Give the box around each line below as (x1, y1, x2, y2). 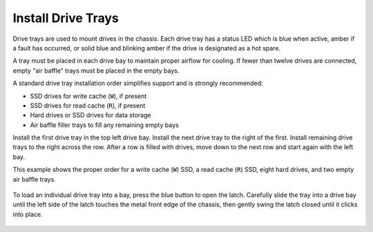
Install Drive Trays (12, 10, 119, 26)
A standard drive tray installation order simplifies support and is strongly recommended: (12, 79, 263, 88)
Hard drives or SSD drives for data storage (30, 111, 151, 119)
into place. (12, 210, 43, 218)
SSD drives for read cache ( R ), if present (30, 101, 146, 110)
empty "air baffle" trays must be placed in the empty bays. (12, 66, 180, 75)
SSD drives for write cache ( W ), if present (30, 92, 147, 100)
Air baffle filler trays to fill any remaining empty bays (30, 121, 179, 129)
